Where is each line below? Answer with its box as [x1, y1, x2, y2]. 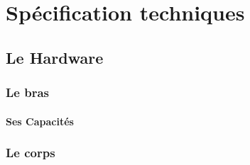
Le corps [6, 144, 55, 161]
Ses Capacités [6, 113, 74, 128]
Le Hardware [6, 46, 104, 68]
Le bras [6, 84, 49, 101]
